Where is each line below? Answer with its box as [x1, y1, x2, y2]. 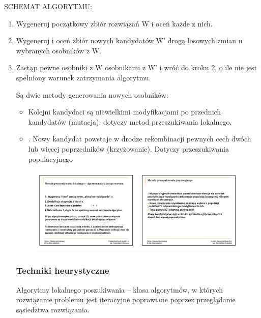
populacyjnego [28, 153, 73, 164]
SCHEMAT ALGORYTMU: [4, 1, 92, 11]
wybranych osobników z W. [16, 45, 102, 55]
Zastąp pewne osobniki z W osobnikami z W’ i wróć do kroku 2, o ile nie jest [16, 62, 257, 73]
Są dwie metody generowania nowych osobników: [16, 89, 168, 100]
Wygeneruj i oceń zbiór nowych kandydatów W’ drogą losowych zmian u [16, 35, 243, 46]
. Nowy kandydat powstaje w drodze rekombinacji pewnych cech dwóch [28, 133, 251, 144]
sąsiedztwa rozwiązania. [16, 304, 90, 314]
